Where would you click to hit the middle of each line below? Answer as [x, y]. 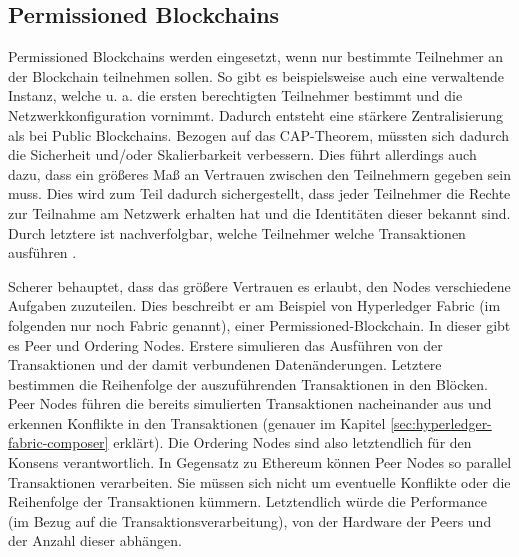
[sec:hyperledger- [441, 422]
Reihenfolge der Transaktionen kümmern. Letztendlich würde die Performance [247, 501]
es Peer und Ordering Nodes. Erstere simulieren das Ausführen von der [225, 344]
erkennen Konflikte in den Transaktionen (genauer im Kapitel [197, 422]
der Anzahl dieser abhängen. [95, 540]
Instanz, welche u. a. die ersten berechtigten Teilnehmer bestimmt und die [235, 95]
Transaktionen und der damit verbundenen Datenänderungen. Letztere [225, 364]
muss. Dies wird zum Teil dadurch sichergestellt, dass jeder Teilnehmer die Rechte [259, 193]
